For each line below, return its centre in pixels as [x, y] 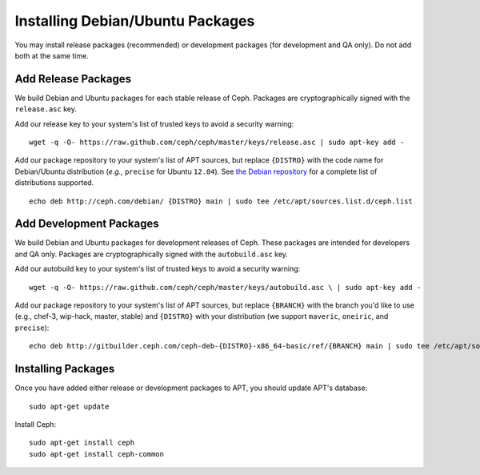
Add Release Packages [73, 79]
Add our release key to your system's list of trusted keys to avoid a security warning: [154, 123]
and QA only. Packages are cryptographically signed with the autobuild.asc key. [151, 254]
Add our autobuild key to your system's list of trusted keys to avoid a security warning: [158, 269]
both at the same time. [52, 55]
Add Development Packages [87, 224]
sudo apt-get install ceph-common [96, 454]
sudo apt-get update [69, 406]
